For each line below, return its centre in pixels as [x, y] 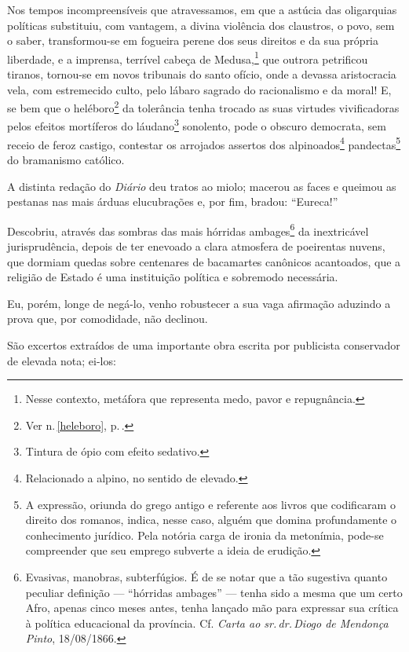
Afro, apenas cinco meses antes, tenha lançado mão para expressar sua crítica [212, 608]
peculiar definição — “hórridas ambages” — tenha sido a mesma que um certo [214, 592]
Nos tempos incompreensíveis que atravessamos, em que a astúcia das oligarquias [202, 9]
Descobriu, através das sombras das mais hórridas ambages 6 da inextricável [188, 229]
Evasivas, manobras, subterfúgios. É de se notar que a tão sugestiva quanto [206, 576]
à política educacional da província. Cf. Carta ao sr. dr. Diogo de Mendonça [207, 623]
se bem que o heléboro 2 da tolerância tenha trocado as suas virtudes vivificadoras [203, 106]
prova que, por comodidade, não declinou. [108, 319]
